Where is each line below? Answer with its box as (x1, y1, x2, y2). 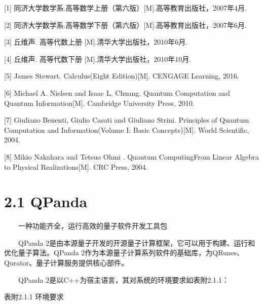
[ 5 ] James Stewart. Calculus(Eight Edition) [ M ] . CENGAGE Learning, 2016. (4, 70, 239, 81)
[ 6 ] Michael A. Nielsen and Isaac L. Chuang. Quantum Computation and (4, 87, 230, 98)
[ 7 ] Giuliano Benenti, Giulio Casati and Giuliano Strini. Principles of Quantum (4, 115, 249, 125)
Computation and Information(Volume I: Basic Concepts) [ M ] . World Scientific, (4, 124, 249, 135)
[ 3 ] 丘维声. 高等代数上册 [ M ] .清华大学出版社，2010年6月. (4, 36, 188, 47)
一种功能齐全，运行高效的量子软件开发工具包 (18, 220, 167, 231)
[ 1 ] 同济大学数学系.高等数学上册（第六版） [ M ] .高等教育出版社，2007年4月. (4, 3, 247, 13)
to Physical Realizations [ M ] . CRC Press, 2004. (4, 161, 148, 172)
